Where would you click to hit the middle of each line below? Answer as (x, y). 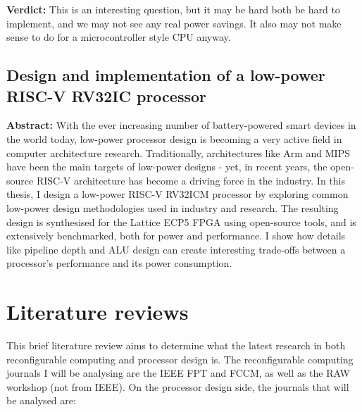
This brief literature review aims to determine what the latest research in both (176, 345)
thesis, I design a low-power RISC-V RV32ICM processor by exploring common (177, 194)
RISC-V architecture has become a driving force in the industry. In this (191, 180)
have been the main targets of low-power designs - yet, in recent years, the (167, 167)
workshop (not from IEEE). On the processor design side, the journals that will (178, 386)
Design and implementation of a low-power (166, 75)
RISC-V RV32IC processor (106, 95)
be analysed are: (41, 400)
